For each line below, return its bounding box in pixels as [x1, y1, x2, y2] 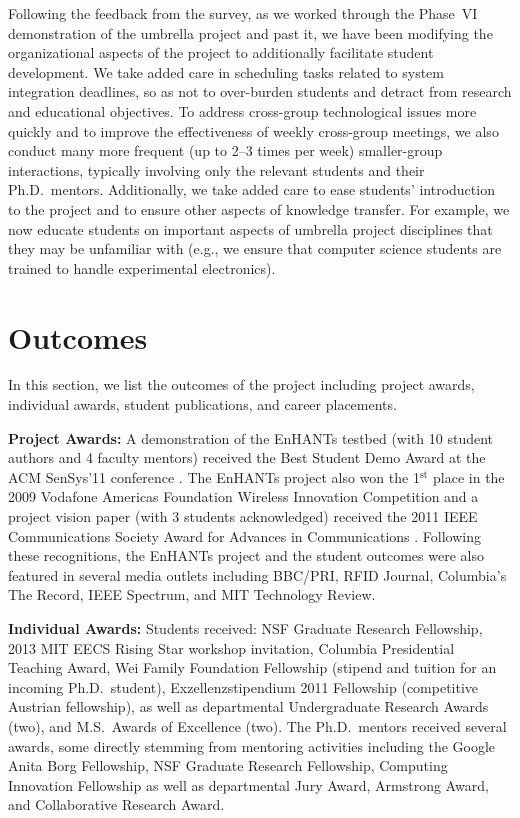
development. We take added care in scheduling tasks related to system [8, 61, 444, 82]
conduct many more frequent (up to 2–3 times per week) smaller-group [8, 140, 443, 161]
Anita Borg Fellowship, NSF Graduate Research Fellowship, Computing [8, 755, 448, 776]
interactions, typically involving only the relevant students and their [8, 159, 425, 180]
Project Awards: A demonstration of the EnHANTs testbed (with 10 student [8, 427, 493, 448]
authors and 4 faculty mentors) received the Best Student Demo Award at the [8, 447, 486, 468]
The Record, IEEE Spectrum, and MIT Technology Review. [8, 584, 376, 605]
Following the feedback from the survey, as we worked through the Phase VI [8, 3, 478, 23]
